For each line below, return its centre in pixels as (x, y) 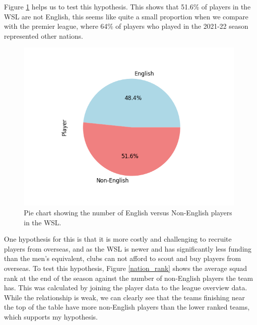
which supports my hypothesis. (51, 316)
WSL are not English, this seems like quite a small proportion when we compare (126, 16)
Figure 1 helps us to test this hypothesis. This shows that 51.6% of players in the (127, 6)
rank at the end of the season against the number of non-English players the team (128, 278)
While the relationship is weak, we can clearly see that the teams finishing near (125, 297)
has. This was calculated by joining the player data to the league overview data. (126, 288)
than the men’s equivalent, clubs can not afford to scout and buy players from (123, 258)
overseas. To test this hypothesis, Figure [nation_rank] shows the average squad (126, 268)
